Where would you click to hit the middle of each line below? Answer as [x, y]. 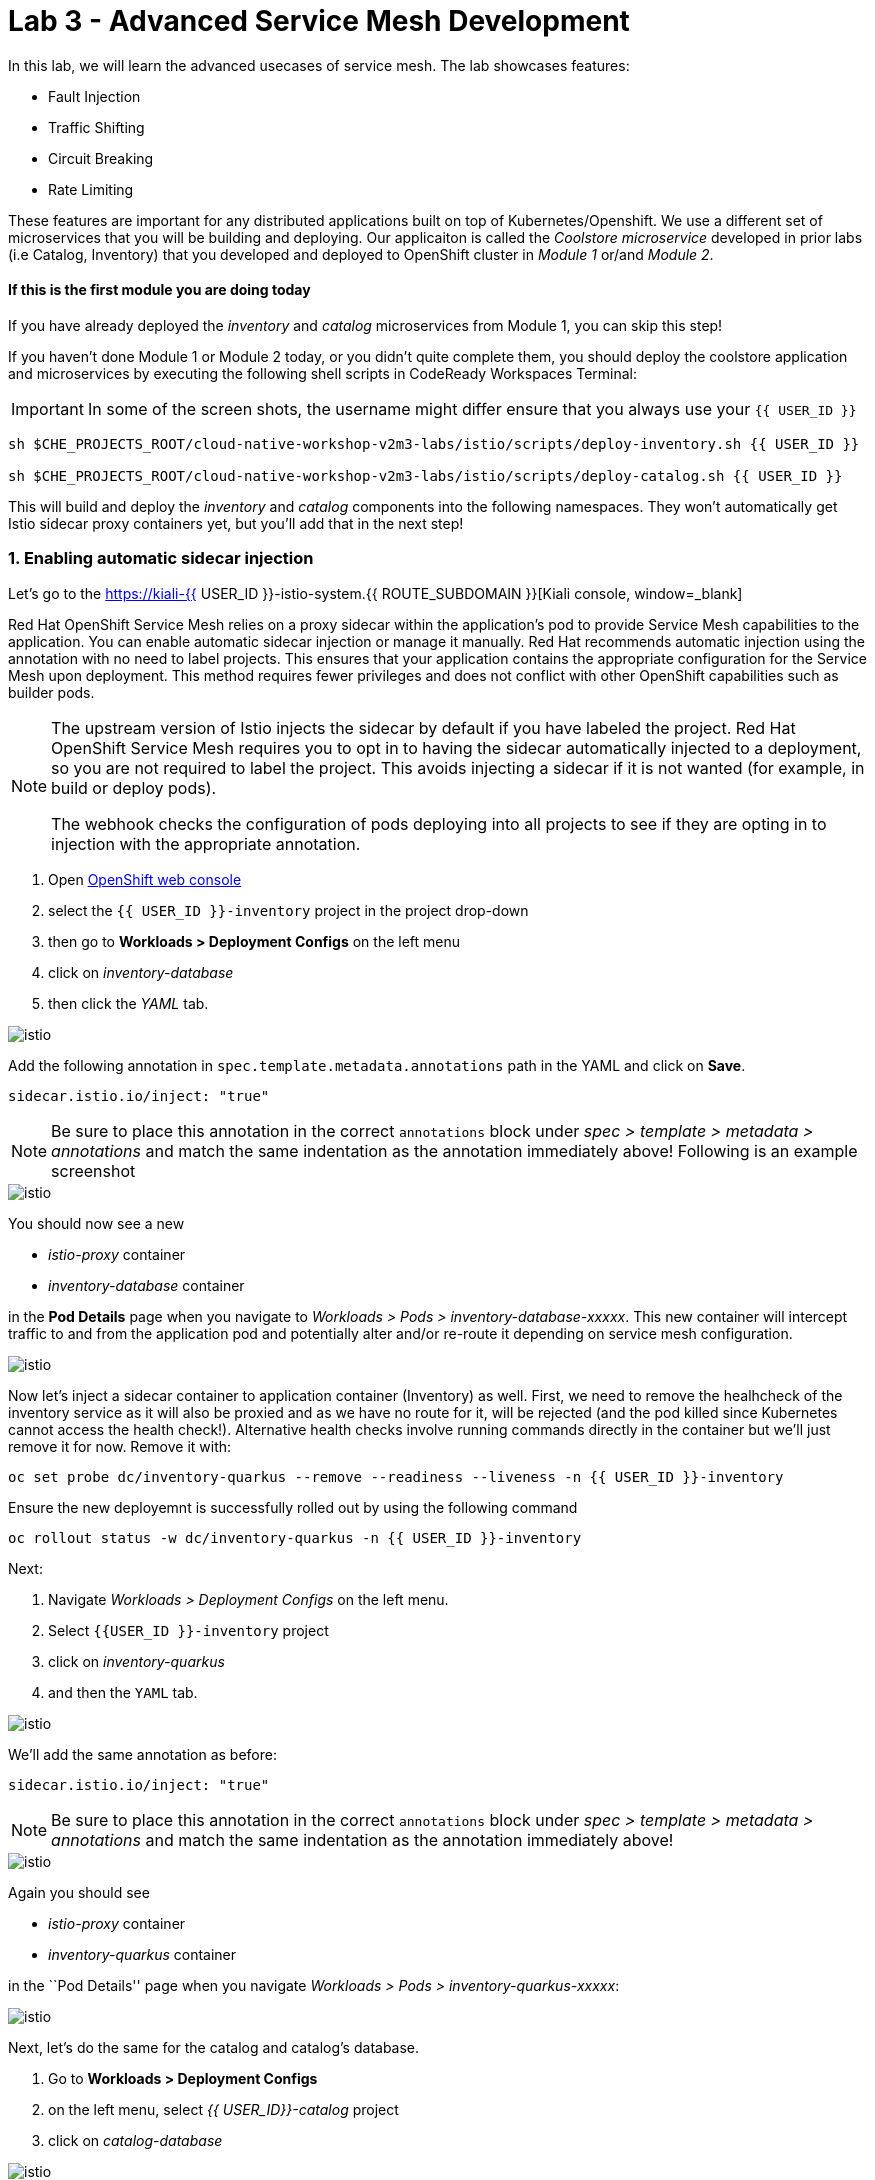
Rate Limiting [91, 189]
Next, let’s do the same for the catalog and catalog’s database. [214, 2047]
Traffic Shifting [96, 127]
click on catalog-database [135, 2140]
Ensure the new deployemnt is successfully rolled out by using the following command [293, 1507]
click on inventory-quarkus [136, 1661]
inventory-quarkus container [142, 1954]
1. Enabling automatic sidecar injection [161, 558]
